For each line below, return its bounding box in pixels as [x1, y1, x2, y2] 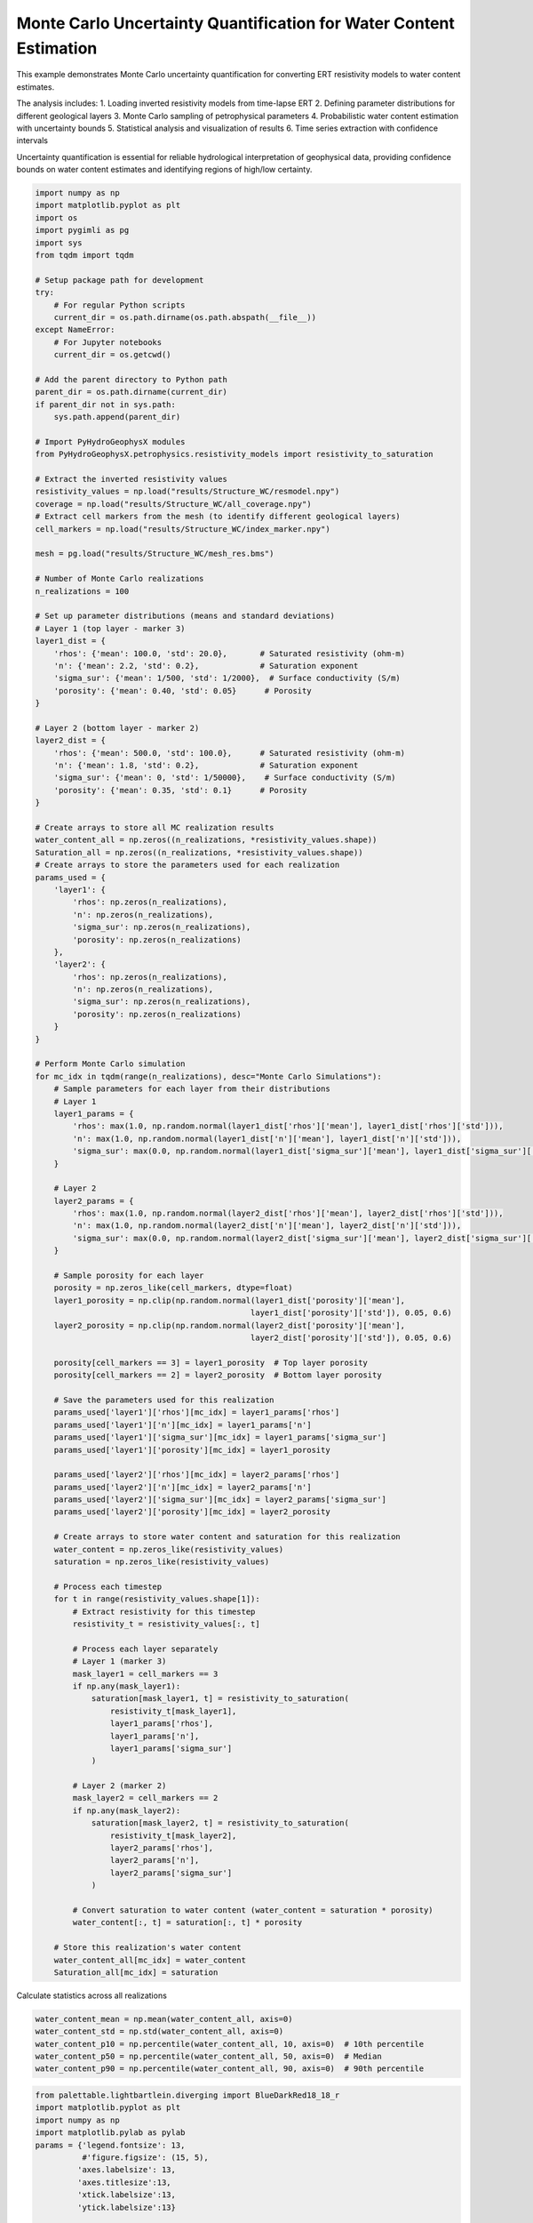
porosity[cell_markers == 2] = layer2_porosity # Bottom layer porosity [53, 1370, 382, 1380]
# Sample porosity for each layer [53, 1271, 204, 1280]
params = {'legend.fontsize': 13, [35, 2139, 186, 2150]
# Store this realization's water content [53, 1943, 242, 1953]
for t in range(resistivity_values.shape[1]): [53, 1594, 261, 1604]
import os [35, 213, 78, 222]
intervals [16, 135, 49, 146]
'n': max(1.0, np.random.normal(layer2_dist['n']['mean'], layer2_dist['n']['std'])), [72, 1221, 462, 1231]
